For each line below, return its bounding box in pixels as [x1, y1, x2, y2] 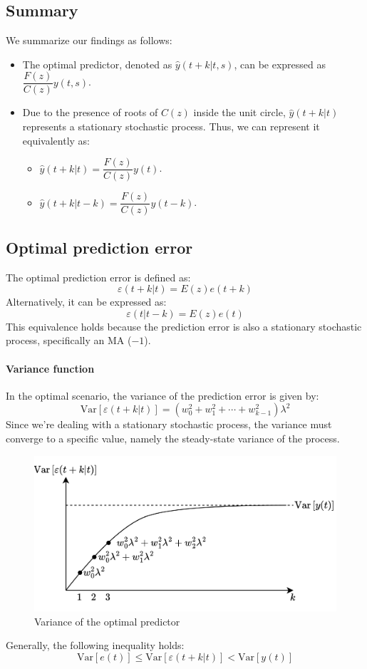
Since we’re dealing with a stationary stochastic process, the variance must [6, 417, 332, 432]
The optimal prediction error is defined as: [6, 269, 191, 284]
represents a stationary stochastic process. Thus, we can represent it [22, 119, 320, 134]
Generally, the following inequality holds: [6, 638, 185, 653]
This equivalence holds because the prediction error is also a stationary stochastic [6, 318, 362, 333]
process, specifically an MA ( [6, 333, 132, 348]
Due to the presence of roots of [22, 105, 158, 120]
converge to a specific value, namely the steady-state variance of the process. [6, 430, 340, 445]
